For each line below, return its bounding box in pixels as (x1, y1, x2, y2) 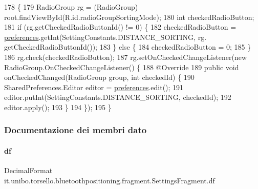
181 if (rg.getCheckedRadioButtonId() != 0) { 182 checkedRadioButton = (4, 22, 236, 32)
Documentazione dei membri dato (4, 123, 147, 136)
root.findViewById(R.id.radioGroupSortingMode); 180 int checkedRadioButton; (4, 11, 254, 22)
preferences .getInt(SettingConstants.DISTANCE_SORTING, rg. (4, 31, 207, 42)
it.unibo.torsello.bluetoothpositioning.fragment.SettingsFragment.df (4, 175, 215, 185)
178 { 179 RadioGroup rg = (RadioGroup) (4, 2, 138, 12)
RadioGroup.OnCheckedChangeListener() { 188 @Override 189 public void (4, 61, 239, 72)
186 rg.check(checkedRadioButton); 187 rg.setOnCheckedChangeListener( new (4, 51, 247, 62)
